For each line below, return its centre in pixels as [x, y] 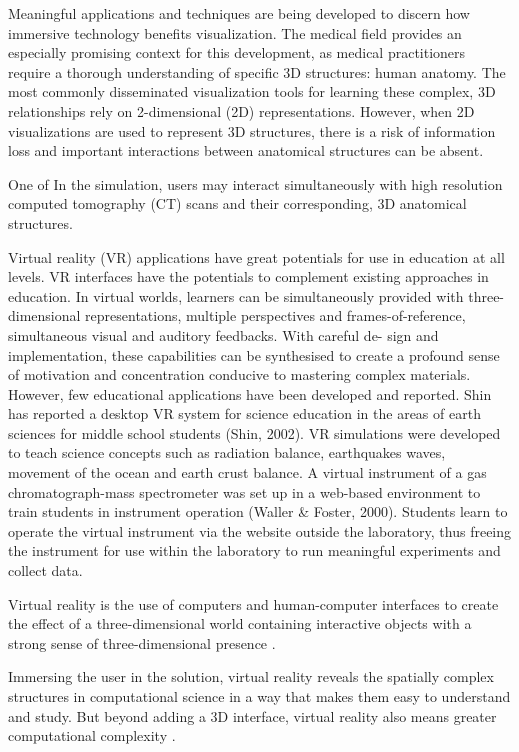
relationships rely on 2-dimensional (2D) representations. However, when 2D [241, 110]
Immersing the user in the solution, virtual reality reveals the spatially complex [251, 676]
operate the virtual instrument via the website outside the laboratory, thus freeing [260, 530]
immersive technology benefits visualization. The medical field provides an [235, 32]
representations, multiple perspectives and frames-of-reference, [275, 315]
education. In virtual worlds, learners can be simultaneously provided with [236, 295]
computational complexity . [92, 735]
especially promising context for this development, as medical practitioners [237, 52]
